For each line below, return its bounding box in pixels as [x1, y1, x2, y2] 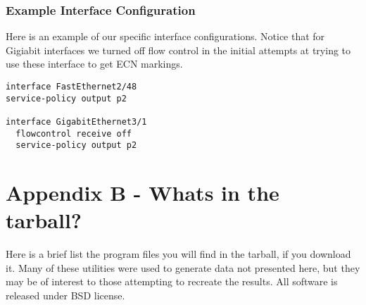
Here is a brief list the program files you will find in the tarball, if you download [6, 247, 351, 261]
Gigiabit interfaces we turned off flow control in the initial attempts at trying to [6, 42, 351, 57]
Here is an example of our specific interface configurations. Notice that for [6, 29, 325, 44]
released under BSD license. [6, 288, 125, 303]
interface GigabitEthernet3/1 [6, 116, 147, 127]
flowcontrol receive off [15, 128, 132, 139]
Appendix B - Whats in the [6, 178, 279, 207]
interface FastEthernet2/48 [6, 82, 137, 92]
